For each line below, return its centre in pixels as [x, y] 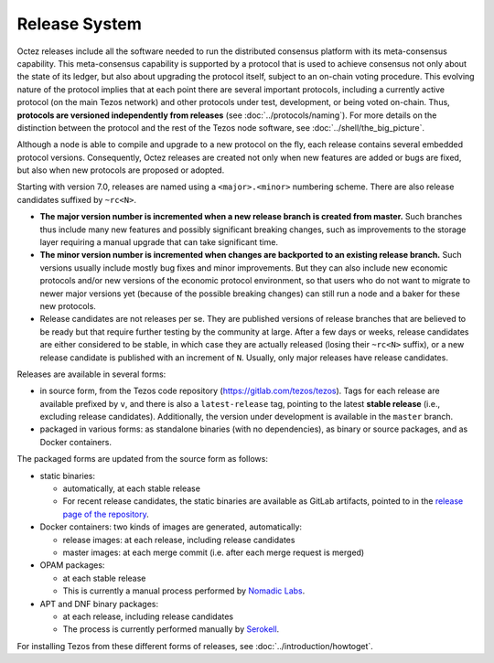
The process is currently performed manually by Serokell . [171, 629]
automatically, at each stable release [132, 488]
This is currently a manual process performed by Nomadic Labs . [184, 591]
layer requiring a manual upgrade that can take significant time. [159, 242]
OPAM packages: [72, 565]
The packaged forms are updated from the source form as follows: [143, 459]
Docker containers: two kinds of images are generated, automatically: [171, 527]
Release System [79, 24]
